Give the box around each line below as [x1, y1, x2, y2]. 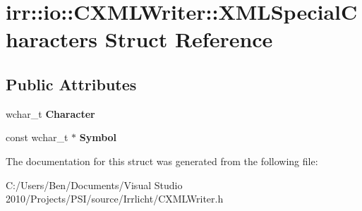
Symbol [79, 130, 117, 145]
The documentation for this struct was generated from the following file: [6, 153, 318, 168]
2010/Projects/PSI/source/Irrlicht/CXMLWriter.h [6, 191, 224, 206]
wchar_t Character [6, 106, 95, 121]
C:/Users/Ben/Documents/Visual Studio [6, 177, 183, 192]
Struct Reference [104, 25, 273, 54]
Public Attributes [6, 73, 137, 95]
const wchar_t [6, 130, 68, 145]
